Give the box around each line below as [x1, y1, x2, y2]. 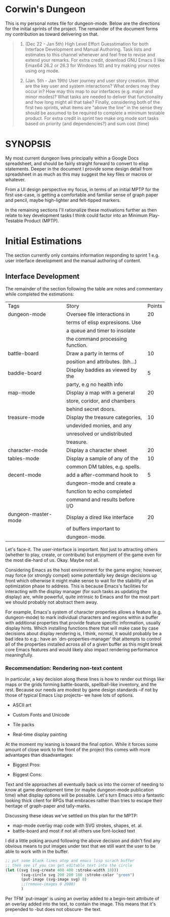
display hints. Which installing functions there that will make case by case [5, 625, 159, 631]
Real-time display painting [12, 731, 67, 737]
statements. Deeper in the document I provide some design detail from [5, 165, 153, 172]
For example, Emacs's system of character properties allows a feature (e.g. [5, 609, 162, 615]
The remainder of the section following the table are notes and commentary [5, 285, 163, 291]
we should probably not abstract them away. [5, 599, 98, 605]
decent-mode [8, 471, 41, 478]
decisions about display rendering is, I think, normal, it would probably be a [5, 630, 162, 636]
